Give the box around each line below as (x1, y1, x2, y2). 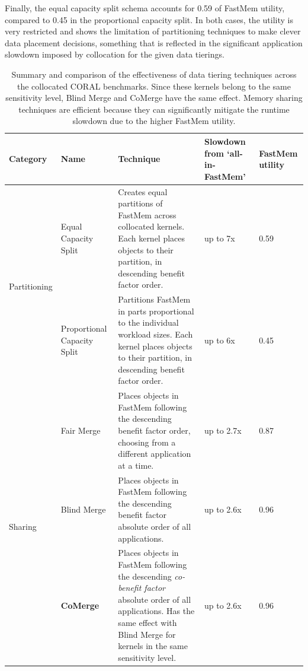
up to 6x (204, 333, 235, 346)
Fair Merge (60, 424, 101, 436)
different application (118, 447, 191, 460)
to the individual (118, 316, 179, 329)
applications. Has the (118, 605, 195, 617)
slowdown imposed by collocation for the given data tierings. (5, 48, 224, 61)
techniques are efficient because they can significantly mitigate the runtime (18, 103, 290, 115)
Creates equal (118, 185, 168, 198)
